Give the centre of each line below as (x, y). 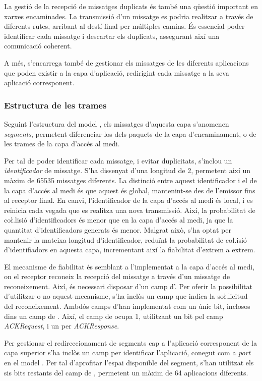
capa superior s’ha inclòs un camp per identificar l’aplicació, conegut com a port (127, 352)
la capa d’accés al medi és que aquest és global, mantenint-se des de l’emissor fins (130, 190)
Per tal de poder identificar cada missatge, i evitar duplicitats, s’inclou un (118, 160)
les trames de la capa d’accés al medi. (62, 144)
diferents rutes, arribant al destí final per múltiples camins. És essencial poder (124, 26)
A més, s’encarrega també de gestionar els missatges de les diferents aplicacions (126, 62)
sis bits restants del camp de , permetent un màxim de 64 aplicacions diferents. (126, 372)
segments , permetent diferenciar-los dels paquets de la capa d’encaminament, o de (130, 133)
